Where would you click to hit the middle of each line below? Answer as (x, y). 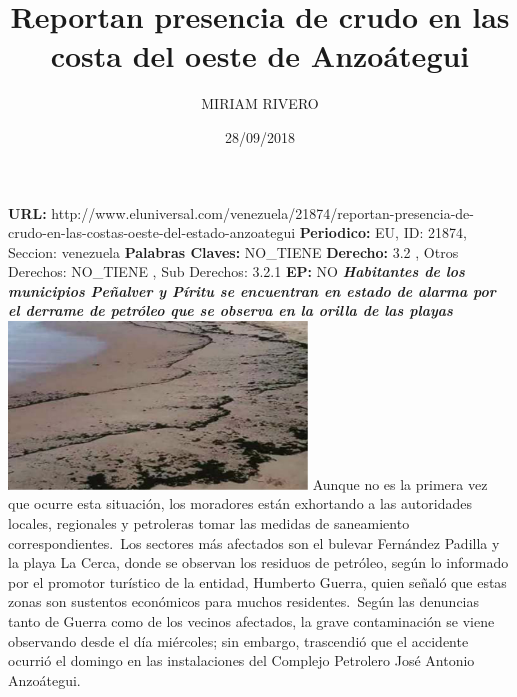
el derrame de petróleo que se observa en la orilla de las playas (230, 310)
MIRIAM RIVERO (260, 103)
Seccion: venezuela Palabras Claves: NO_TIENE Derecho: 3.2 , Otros (233, 251)
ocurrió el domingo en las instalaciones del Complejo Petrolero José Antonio (241, 660)
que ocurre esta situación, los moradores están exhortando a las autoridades (240, 503)
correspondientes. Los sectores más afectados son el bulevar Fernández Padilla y (254, 542)
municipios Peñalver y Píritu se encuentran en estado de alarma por (252, 290)
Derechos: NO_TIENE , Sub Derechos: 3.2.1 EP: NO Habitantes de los (236, 271)
